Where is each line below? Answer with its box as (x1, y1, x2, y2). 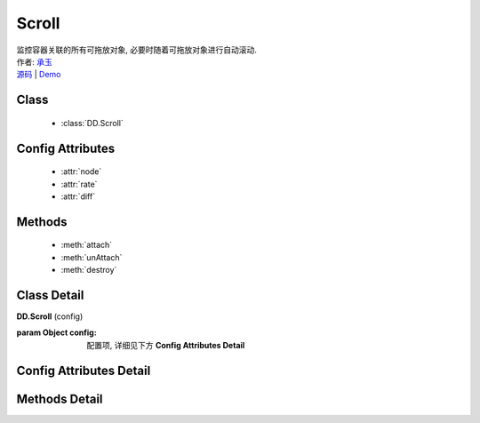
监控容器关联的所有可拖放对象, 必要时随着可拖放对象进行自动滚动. (16, 44, 258, 55)
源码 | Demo (16, 69, 61, 80)
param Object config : (16, 327, 97, 338)
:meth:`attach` (60, 240, 113, 251)
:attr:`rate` (60, 179, 98, 189)
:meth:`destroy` (60, 265, 117, 275)
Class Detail (16, 287, 84, 302)
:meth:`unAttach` (60, 251, 123, 262)
